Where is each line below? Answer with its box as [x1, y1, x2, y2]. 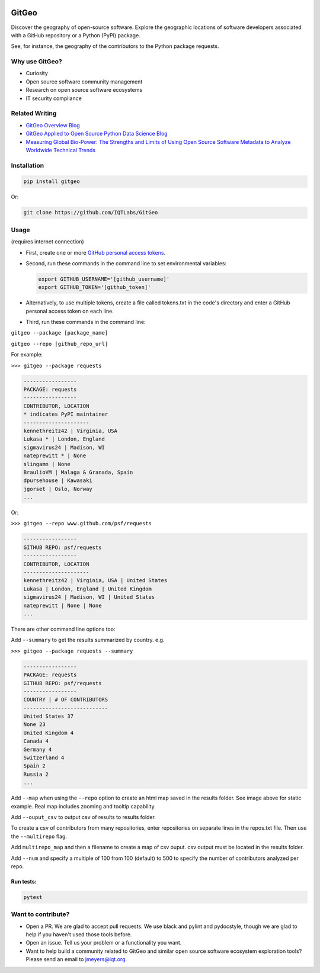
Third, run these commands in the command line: [25, 319, 146, 326]
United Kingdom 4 [23, 729, 74, 736]
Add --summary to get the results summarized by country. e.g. [11, 637, 165, 644]
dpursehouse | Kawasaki [23, 477, 93, 484]
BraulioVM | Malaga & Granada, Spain [23, 468, 133, 476]
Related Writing [11, 110, 57, 118]
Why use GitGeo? [11, 57, 62, 66]
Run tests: [11, 878, 37, 885]
